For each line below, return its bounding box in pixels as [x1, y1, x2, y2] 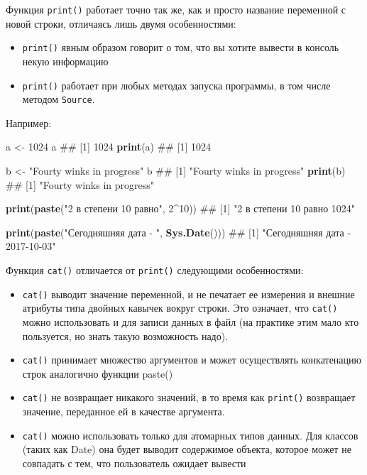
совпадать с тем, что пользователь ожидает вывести [22, 455, 246, 470]
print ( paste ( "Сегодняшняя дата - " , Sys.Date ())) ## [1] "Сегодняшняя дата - [6, 224, 351, 239]
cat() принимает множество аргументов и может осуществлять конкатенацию [22, 352, 362, 367]
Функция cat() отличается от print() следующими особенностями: [6, 262, 304, 277]
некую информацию [22, 53, 109, 68]
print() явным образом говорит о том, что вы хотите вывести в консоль [22, 40, 339, 55]
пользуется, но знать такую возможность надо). [22, 328, 229, 343]
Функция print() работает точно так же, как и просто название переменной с [6, 2, 346, 16]
